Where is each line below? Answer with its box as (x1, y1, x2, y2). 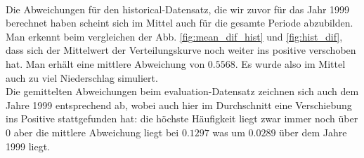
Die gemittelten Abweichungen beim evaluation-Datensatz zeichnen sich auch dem (6, 84, 359, 99)
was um (212, 124, 245, 139)
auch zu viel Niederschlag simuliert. (6, 70, 158, 85)
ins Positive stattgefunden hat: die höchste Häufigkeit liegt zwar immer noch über (6, 111, 358, 126)
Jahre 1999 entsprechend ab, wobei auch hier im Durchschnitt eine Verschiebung (6, 97, 352, 112)
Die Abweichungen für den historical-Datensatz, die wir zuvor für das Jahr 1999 (6, 1, 350, 16)
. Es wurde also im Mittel (235, 56, 346, 71)
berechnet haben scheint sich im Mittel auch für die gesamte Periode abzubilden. (6, 15, 353, 30)
